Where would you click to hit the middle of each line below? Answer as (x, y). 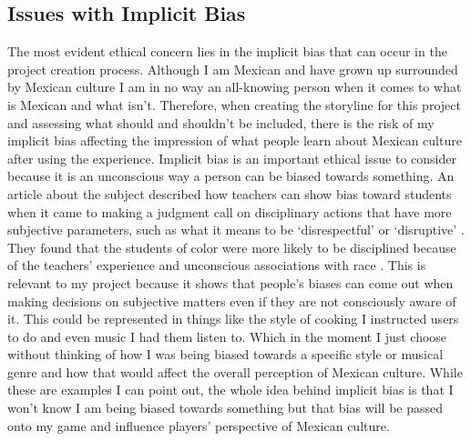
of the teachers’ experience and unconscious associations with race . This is (217, 265)
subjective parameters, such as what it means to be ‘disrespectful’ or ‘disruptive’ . (236, 230)
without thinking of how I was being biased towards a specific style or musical (225, 354)
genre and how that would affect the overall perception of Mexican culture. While (235, 371)
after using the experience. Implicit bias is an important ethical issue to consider (232, 158)
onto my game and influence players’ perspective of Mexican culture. (199, 425)
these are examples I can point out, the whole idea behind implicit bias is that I (230, 390)
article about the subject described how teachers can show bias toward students (230, 193)
